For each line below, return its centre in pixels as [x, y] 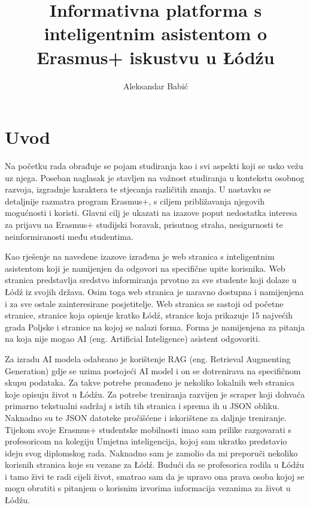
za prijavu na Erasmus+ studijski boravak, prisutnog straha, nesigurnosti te [144, 224]
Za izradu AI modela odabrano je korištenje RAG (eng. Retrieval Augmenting [148, 358]
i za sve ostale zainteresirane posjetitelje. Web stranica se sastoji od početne [144, 303]
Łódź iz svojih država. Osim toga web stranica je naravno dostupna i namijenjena [154, 291]
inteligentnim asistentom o [156, 33]
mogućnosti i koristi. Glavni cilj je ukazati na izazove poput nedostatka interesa [151, 213]
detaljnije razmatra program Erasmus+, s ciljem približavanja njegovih [135, 201]
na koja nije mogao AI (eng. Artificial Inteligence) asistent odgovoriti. [133, 339]
